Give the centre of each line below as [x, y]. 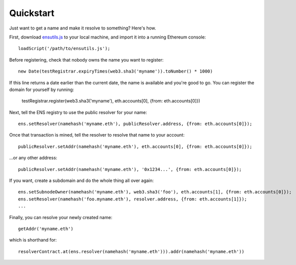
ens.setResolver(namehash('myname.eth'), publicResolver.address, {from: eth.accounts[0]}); [135, 124]
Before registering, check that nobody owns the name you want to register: [87, 59]
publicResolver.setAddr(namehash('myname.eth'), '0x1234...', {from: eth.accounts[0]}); [130, 169]
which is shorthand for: [33, 240]
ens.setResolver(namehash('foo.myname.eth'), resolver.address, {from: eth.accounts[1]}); [133, 199]
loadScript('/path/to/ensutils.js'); [64, 48]
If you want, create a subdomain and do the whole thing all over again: [82, 180]
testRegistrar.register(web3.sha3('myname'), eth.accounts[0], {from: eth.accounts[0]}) [111, 101]
